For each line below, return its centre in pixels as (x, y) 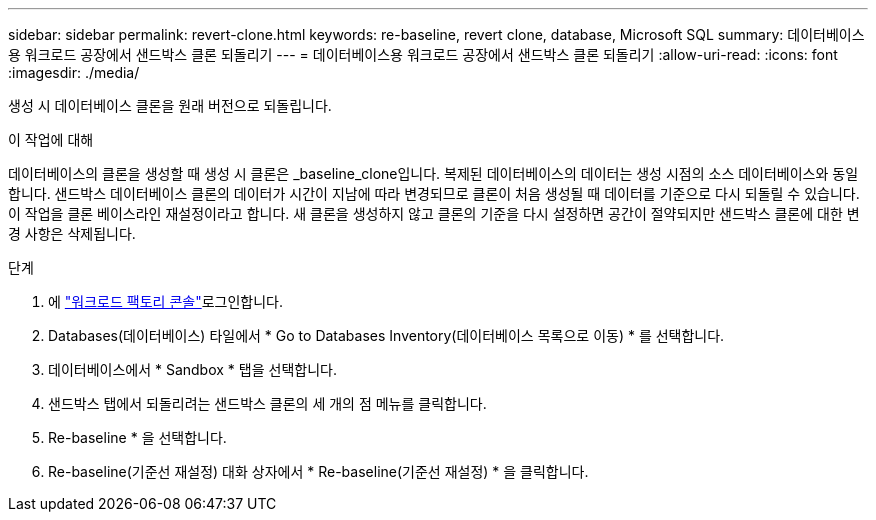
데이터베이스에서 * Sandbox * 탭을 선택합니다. (192, 369)
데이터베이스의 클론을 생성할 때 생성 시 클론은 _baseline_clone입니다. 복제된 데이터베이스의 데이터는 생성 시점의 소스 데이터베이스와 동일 (433, 173)
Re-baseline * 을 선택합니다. (137, 437)
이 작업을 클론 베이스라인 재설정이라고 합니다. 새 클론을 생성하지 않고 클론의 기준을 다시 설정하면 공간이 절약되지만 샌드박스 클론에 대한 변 (434, 213)
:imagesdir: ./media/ (74, 72)
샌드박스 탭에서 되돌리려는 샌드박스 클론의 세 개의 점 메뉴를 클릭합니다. (267, 403)
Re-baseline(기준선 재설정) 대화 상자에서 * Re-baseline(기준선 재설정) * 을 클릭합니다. (318, 471)
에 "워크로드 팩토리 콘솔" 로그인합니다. (165, 301)
